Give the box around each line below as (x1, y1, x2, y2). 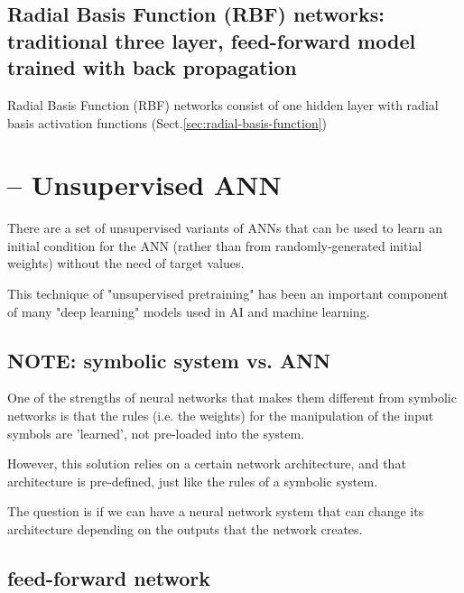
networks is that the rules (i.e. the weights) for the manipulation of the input (7, 406, 434, 425)
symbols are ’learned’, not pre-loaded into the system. (7, 423, 305, 442)
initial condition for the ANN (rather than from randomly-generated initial (7, 236, 422, 255)
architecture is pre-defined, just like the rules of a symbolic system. (7, 471, 378, 490)
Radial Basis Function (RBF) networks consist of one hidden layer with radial (7, 95, 439, 114)
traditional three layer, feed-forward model (7, 26, 416, 54)
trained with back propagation (7, 53, 297, 81)
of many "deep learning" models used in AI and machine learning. (7, 301, 370, 320)
